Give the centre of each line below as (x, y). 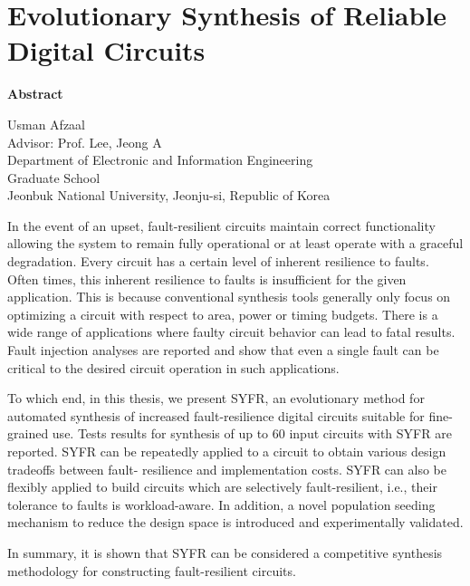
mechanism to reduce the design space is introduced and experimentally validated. (235, 522)
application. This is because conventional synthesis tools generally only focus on (229, 297)
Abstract (35, 94)
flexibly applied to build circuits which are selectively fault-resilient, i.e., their (222, 487)
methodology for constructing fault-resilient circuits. (152, 570)
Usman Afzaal (47, 124)
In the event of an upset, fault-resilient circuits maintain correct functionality (221, 225)
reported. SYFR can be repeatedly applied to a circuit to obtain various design (227, 451)
